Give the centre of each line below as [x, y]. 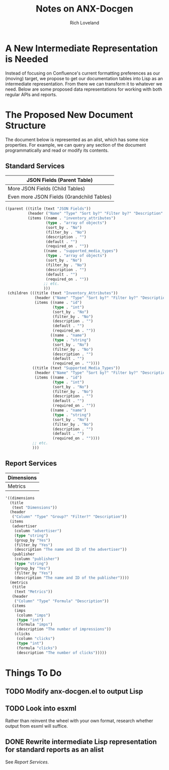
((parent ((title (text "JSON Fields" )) [48, 209]
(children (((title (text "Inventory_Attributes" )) [63, 293]
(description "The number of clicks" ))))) [62, 653]
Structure [26, 125]
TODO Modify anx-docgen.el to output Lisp [74, 692]
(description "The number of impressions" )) [64, 629]
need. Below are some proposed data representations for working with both [84, 89]
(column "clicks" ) [36, 638]
